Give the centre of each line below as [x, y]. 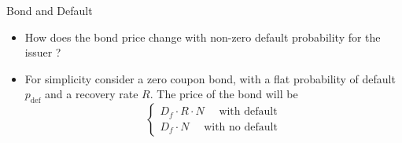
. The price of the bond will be [224, 94]
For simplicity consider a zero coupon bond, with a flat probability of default [210, 78]
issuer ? [43, 52]
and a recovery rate [92, 94]
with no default [241, 127]
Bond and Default [50, 10]
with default [248, 112]
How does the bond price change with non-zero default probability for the [203, 37]
